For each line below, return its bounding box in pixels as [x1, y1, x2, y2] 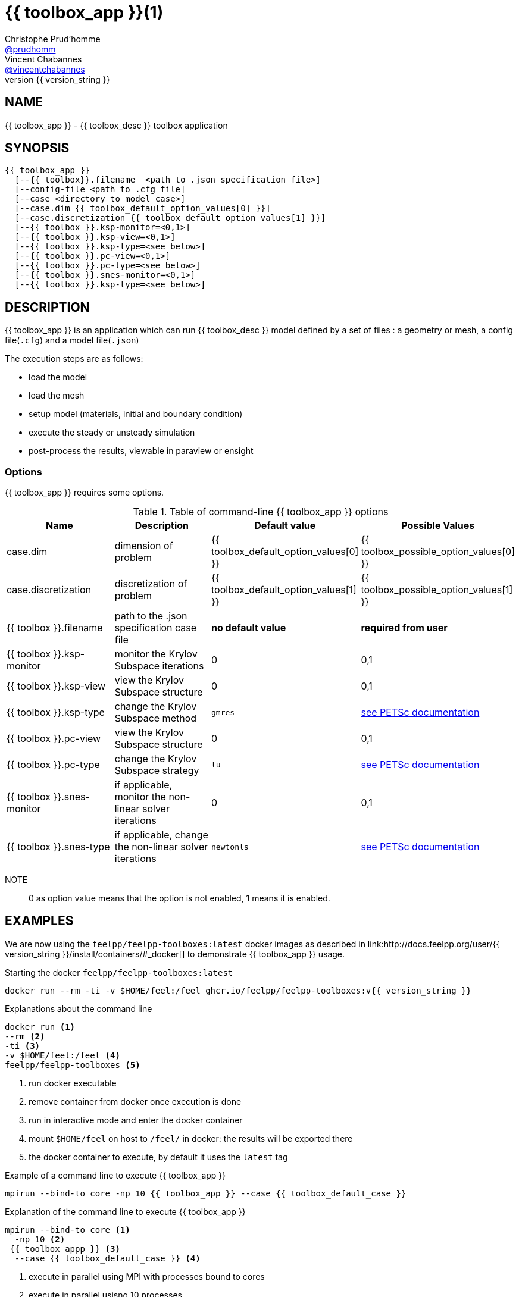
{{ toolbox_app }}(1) [5, 2, 164, 23]
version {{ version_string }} [5, 74, 110, 84]
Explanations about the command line [5, 1003, 152, 1014]
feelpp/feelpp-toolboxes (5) [5, 1060, 140, 1070]
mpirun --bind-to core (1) [5, 1224, 130, 1235]
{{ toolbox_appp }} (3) [10, 1243, 120, 1254]
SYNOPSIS [5, 140, 70, 156]
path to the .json [114, 610, 187, 622]
